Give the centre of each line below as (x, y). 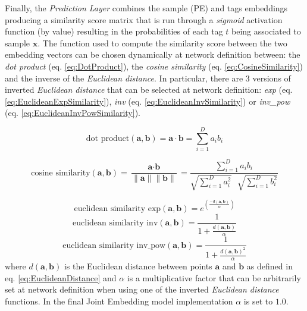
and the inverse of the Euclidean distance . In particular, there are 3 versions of (148, 78)
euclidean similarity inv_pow (114, 245)
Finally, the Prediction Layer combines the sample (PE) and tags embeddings (146, 8)
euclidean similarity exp (118, 209)
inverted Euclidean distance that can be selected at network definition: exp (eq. (149, 89)
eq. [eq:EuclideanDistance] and (61, 277)
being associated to (266, 31)
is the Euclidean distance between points (138, 266)
